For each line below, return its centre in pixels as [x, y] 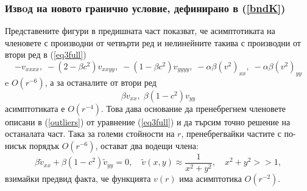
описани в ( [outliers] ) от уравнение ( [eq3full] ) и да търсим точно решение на [148, 121]
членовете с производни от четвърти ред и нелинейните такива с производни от [153, 42]
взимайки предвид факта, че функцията [78, 179]
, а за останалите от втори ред [101, 82]
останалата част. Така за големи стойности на [90, 134]
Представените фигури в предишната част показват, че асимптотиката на [140, 31]
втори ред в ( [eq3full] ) [46, 54]
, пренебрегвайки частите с [231, 134]
